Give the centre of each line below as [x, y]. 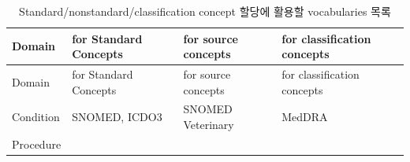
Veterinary [209, 125]
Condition [36, 117]
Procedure [37, 144]
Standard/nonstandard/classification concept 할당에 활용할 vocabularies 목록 [205, 11]
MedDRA [305, 117]
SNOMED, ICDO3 [117, 117]
